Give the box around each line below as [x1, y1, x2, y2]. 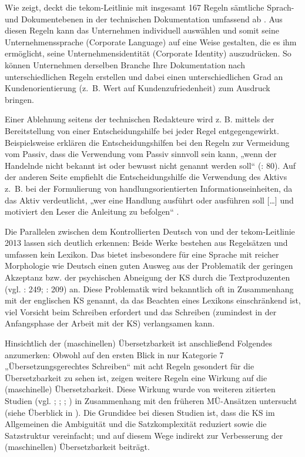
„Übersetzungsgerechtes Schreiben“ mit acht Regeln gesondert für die [5, 360, 254, 372]
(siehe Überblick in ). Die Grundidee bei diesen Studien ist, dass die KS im [5, 406, 275, 418]
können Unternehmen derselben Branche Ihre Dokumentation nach [5, 58, 245, 71]
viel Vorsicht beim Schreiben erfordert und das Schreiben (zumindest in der [5, 305, 277, 318]
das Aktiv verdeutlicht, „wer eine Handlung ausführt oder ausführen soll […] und [5, 194, 294, 206]
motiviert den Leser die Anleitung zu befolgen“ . [5, 205, 179, 218]
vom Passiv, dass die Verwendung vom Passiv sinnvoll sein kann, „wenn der [5, 148, 277, 160]
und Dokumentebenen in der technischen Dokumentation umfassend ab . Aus [5, 12, 283, 25]
